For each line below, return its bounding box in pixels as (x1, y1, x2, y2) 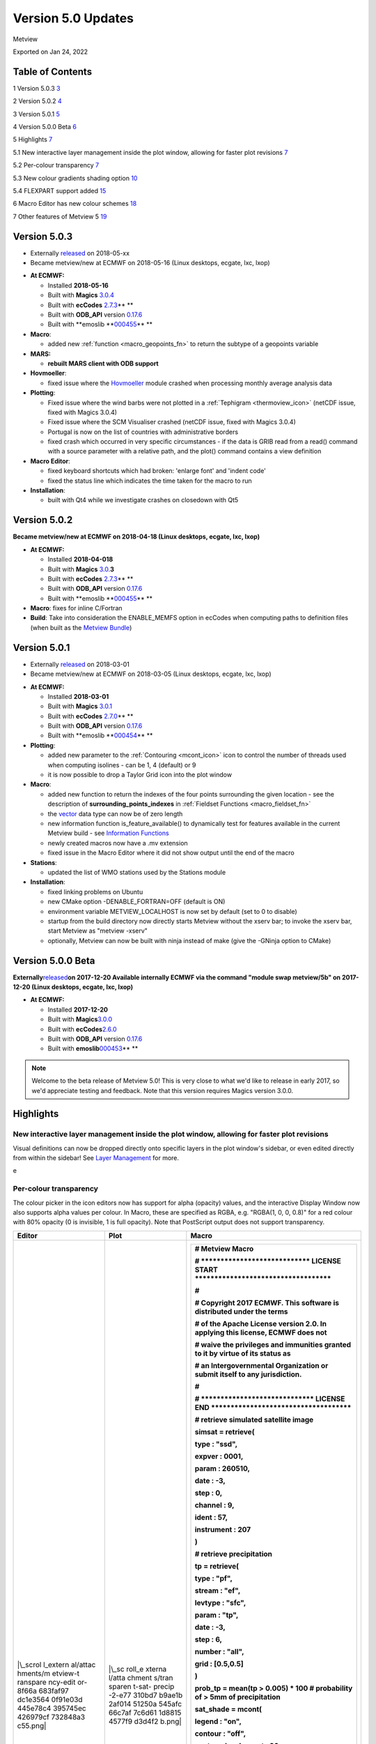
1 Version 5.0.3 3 (13, 84, 61, 92)
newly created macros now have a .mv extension (47, 839, 188, 847)
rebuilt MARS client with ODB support (47, 359, 159, 368)
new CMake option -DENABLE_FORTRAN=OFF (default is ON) (47, 897, 226, 906)
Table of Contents (13, 66, 93, 77)
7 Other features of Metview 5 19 (13, 212, 107, 220)
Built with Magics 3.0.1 (47, 702, 113, 711)
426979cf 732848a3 (17, 1713, 86, 1722)
